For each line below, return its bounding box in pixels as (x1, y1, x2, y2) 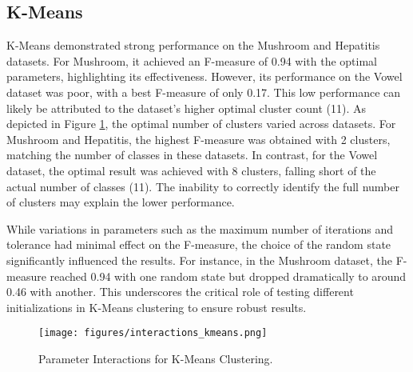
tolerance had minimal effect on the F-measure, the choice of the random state (6, 236, 391, 253)
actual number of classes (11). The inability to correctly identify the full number (6, 178, 399, 194)
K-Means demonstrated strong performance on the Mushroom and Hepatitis (6, 37, 380, 54)
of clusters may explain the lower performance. (6, 194, 235, 210)
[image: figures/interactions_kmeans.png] (38, 327, 268, 339)
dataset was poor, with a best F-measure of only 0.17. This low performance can (6, 83, 401, 100)
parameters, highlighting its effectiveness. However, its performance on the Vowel (6, 68, 403, 85)
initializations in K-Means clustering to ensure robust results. (6, 298, 307, 315)
